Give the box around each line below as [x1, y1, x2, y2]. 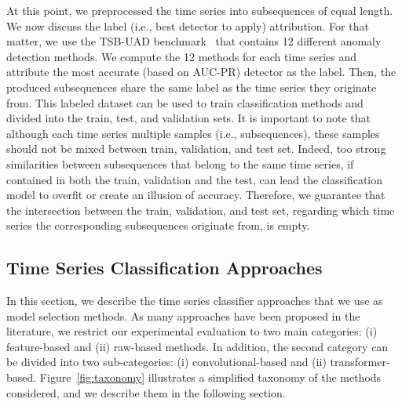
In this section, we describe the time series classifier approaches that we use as [6, 292, 383, 309]
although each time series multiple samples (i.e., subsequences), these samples [6, 125, 380, 141]
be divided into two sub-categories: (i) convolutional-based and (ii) [6, 353, 327, 370]
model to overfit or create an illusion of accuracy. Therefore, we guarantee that [6, 187, 386, 203]
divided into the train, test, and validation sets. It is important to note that [6, 110, 371, 126]
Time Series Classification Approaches [6, 256, 323, 280]
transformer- [330, 353, 390, 370]
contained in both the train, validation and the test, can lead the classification [6, 171, 383, 187]
